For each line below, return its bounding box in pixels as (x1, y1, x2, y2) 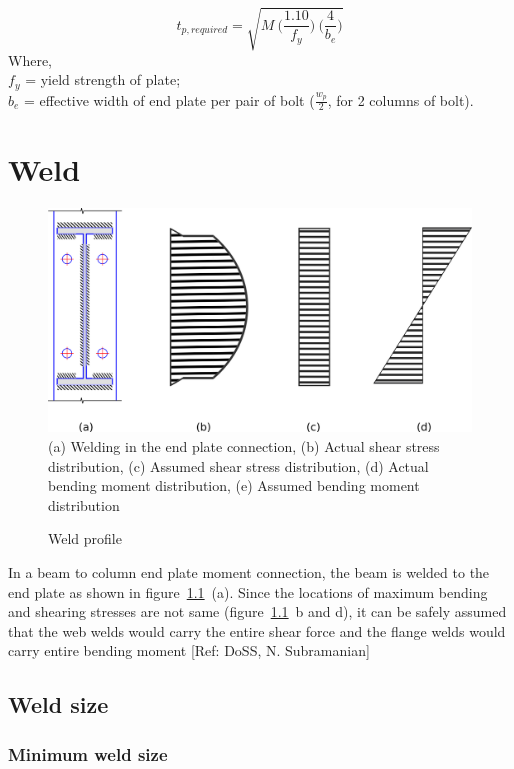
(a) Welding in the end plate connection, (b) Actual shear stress (48, 435, 440, 456)
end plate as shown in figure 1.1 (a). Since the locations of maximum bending (8, 581, 488, 602)
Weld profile (48, 528, 122, 549)
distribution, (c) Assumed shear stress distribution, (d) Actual (48, 455, 429, 476)
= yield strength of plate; (25, 69, 181, 90)
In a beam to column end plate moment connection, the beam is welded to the (8, 561, 490, 582)
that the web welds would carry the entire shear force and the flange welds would (8, 620, 506, 641)
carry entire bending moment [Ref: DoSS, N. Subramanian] (8, 640, 370, 661)
